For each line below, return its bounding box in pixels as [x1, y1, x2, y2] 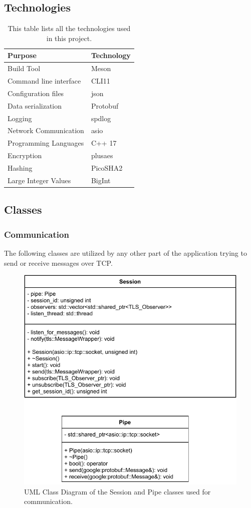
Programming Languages [8, 138, 84, 148]
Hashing [8, 162, 33, 173]
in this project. [46, 33, 92, 43]
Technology [91, 50, 131, 61]
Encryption [8, 150, 42, 161]
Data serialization [8, 100, 62, 111]
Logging [8, 113, 32, 123]
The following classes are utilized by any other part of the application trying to [4, 247, 247, 258]
